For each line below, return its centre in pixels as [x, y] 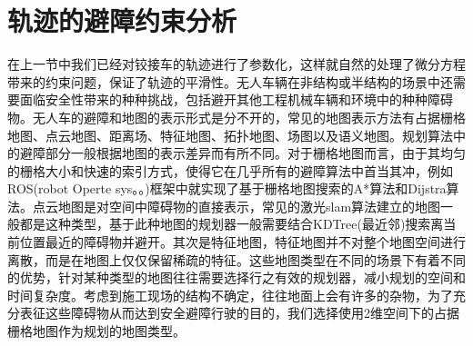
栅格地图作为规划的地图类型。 [96, 331]
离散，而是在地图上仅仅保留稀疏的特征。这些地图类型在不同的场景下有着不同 [236, 259]
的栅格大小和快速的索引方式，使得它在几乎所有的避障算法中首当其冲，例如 [230, 170]
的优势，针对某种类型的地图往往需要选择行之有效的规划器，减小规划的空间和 [236, 277]
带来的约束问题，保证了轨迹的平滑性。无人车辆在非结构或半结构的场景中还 [230, 81]
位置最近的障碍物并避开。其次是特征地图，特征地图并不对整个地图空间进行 [242, 242]
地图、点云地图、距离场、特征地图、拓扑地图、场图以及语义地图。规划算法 [230, 135]
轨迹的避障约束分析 [122, 20]
